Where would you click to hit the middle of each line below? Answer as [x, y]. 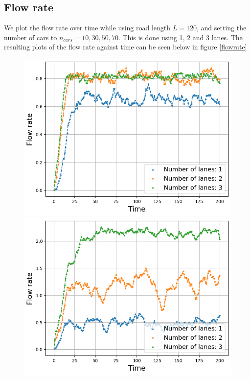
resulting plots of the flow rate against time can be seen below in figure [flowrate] [125, 47]
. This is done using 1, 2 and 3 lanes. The [180, 37]
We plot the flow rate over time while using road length [87, 28]
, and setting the [221, 28]
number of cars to [31, 37]
